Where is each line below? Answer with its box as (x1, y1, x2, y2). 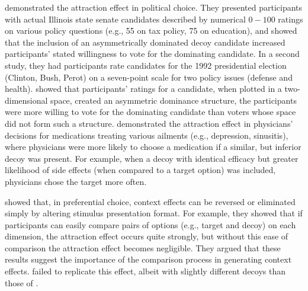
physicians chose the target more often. (5, 175, 147, 187)
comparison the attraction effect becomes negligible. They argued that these (5, 241, 281, 254)
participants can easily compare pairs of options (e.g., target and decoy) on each (5, 218, 296, 231)
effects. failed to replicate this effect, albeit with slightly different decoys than (5, 265, 286, 277)
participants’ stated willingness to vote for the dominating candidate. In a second (5, 47, 300, 60)
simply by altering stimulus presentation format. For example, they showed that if (5, 207, 303, 219)
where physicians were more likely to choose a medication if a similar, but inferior (5, 140, 301, 153)
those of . (5, 276, 38, 289)
